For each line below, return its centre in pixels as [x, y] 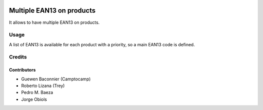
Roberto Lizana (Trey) [43, 86]
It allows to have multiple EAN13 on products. [54, 22]
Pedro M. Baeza [37, 92]
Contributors [22, 70]
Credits [18, 57]
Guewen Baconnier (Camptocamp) [56, 79]
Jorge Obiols [34, 99]
